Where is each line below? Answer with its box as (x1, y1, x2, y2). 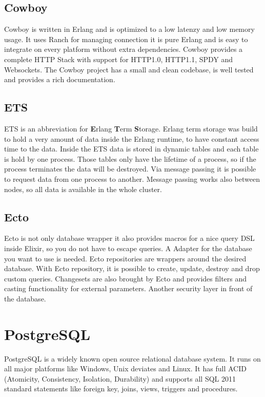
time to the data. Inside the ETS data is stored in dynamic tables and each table (4, 143, 259, 154)
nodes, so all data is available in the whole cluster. (4, 183, 162, 194)
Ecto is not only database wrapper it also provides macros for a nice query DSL (4, 233, 255, 243)
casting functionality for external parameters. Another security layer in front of (4, 283, 253, 294)
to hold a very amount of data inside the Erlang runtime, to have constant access (4, 133, 259, 144)
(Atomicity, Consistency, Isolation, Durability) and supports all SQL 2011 (4, 373, 236, 384)
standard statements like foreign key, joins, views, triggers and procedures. (4, 383, 238, 394)
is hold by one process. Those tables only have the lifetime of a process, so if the (4, 153, 256, 164)
